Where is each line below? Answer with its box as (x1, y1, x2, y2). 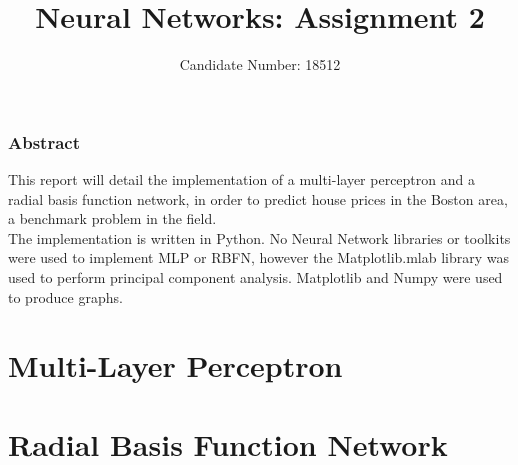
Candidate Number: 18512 (179, 54, 341, 75)
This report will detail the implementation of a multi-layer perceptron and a (8, 169, 475, 190)
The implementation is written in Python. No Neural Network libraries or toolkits (8, 227, 511, 248)
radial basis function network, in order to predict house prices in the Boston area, (8, 188, 508, 209)
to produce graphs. (8, 286, 123, 307)
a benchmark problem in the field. (8, 208, 217, 229)
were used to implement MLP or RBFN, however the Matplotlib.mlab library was (8, 247, 510, 268)
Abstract (8, 129, 80, 154)
